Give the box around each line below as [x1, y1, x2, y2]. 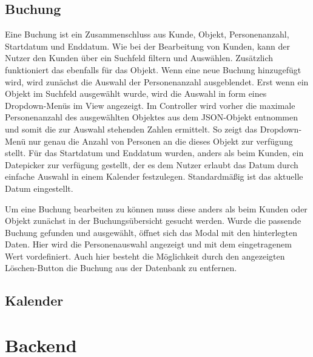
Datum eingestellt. [5, 182, 73, 194]
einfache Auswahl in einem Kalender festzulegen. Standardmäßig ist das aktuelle [5, 170, 303, 183]
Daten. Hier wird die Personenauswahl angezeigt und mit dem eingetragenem [5, 238, 292, 251]
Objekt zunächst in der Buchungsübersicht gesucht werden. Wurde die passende [5, 214, 301, 227]
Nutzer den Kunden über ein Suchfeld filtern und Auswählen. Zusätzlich [5, 51, 274, 64]
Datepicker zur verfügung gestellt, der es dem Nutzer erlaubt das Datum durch [5, 158, 298, 171]
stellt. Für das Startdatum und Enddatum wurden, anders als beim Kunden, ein [5, 146, 304, 159]
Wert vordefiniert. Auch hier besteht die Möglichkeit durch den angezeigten [5, 249, 285, 262]
